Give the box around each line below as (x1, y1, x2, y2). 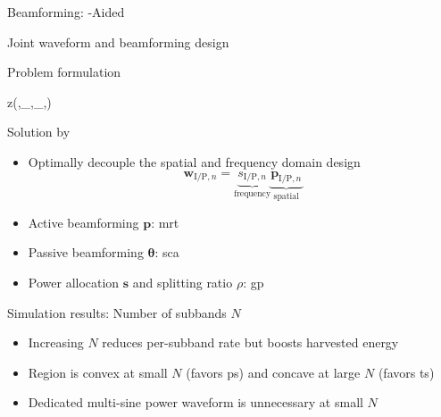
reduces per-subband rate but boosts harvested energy (102, 333, 399, 352)
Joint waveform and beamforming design (7, 32, 229, 51)
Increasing (28, 333, 84, 352)
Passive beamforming (28, 243, 144, 262)
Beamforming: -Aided (7, 3, 125, 21)
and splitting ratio (132, 272, 233, 291)
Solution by (7, 122, 71, 141)
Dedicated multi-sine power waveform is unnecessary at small (28, 393, 363, 412)
